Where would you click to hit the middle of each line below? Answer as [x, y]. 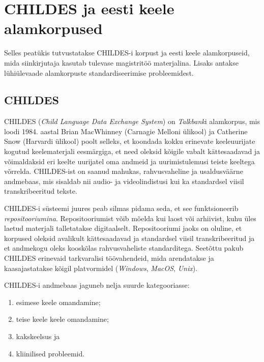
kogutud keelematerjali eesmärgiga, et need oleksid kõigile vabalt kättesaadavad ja [132, 151]
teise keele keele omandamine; [62, 319]
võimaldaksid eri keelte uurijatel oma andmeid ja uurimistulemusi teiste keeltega [129, 161]
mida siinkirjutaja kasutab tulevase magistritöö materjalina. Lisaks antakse [121, 62]
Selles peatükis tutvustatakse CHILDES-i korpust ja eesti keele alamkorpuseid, [127, 53]
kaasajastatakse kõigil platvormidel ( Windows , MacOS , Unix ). [101, 268]
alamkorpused [53, 28]
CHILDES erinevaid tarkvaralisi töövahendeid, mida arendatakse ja [109, 258]
